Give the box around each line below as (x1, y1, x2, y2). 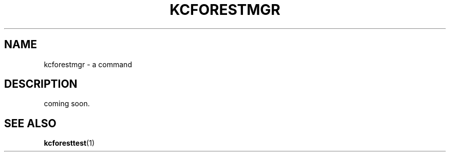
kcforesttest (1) (44, 139, 95, 148)
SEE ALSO (4, 116, 57, 130)
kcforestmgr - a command (44, 60, 132, 69)
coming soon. (44, 99, 90, 108)
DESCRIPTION (4, 77, 78, 91)
